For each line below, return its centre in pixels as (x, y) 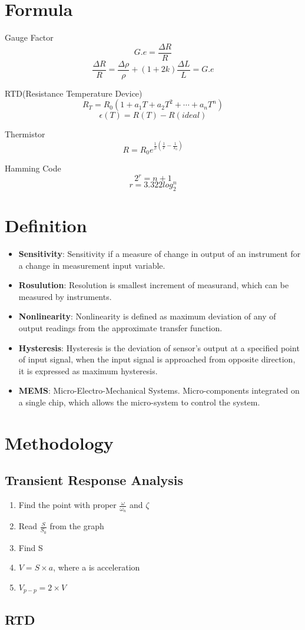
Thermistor (25, 134)
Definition (46, 225)
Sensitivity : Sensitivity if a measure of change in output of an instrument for (160, 254)
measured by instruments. (65, 296)
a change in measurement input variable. (92, 265)
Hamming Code (33, 168)
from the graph (77, 526)
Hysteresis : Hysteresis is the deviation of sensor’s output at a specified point (159, 347)
